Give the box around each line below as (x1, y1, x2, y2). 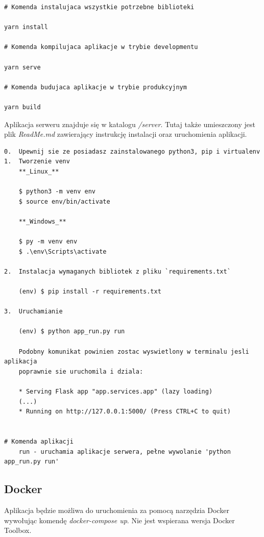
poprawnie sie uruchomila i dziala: (18, 368, 143, 375)
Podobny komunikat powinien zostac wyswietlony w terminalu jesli (18, 348, 249, 355)
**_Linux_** (18, 167, 59, 175)
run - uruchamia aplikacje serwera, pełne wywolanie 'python (18, 448, 231, 455)
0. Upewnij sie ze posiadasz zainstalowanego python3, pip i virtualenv (4, 148, 260, 155)
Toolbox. (4, 525, 32, 535)
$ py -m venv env (18, 238, 78, 246)
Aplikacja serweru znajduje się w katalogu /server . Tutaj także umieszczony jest (4, 118, 256, 129)
